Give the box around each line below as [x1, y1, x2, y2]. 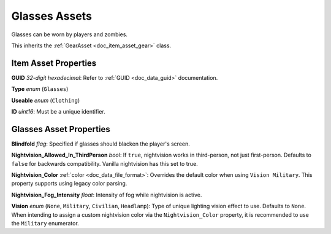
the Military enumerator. [11, 220, 79, 227]
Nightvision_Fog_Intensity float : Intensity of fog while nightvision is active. [11, 191, 202, 198]
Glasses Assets [11, 9, 92, 23]
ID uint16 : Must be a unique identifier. [11, 108, 105, 115]
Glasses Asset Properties [11, 123, 110, 135]
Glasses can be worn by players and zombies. [11, 31, 128, 38]
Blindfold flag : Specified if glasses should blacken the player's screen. [11, 140, 190, 147]
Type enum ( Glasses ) [11, 85, 69, 93]
